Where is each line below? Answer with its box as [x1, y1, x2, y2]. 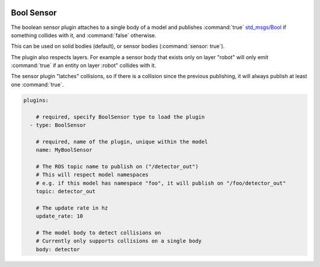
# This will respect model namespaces [36, 172, 149, 178]
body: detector [36, 246, 80, 253]
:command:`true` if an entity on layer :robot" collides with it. [11, 62, 156, 69]
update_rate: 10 [36, 213, 83, 220]
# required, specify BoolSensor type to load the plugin [36, 113, 205, 120]
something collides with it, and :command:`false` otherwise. [11, 31, 156, 38]
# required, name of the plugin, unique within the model [36, 138, 208, 145]
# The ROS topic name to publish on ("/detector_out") [36, 163, 199, 170]
